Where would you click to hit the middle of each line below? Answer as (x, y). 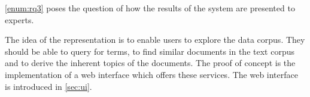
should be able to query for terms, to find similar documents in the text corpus (150, 51)
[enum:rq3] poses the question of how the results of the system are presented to (150, 8)
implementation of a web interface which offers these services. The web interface (151, 74)
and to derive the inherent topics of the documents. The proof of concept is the (150, 63)
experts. (19, 19)
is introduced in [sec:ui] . (48, 86)
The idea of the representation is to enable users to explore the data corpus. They (155, 40)
